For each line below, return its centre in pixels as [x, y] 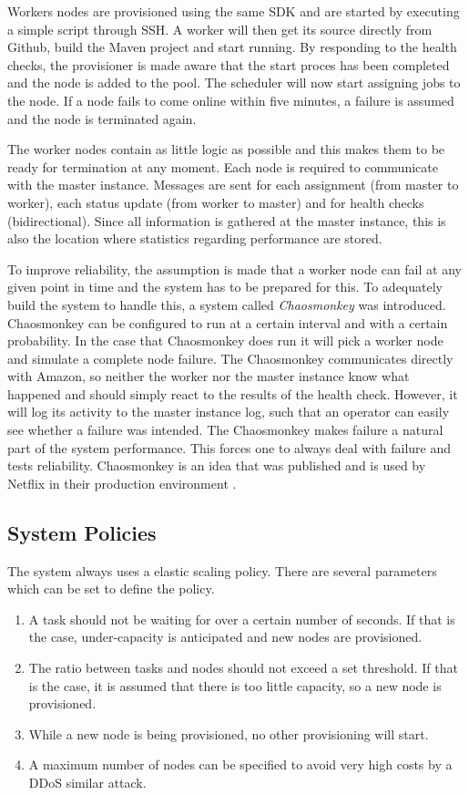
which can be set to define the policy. [111, 589]
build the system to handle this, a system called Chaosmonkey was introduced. [227, 304]
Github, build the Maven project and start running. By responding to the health [232, 47]
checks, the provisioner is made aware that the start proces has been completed [229, 64]
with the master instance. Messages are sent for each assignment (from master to [233, 185]
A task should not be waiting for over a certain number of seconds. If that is [242, 619]
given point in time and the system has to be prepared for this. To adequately [225, 287]
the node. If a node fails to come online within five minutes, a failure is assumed [231, 100]
